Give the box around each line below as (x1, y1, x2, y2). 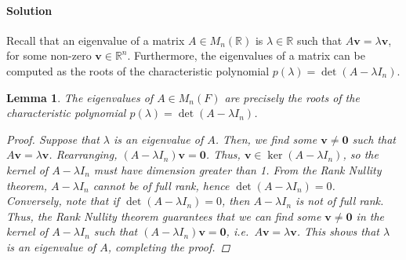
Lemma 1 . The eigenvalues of (6, 89, 154, 105)
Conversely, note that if (6, 192, 120, 209)
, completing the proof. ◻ (107, 238, 230, 255)
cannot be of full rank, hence (92, 177, 230, 193)
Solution (6, 2, 53, 18)
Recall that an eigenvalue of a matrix (6, 31, 185, 48)
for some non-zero (6, 47, 92, 64)
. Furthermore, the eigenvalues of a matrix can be (127, 47, 365, 64)
